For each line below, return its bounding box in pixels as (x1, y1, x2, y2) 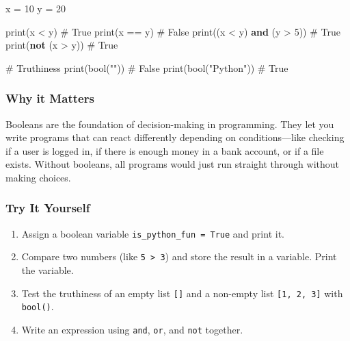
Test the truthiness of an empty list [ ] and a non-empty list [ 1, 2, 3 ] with (21, 286, 343, 300)
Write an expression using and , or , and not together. (21, 323, 243, 336)
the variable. (21, 263, 74, 277)
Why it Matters (5, 90, 94, 107)
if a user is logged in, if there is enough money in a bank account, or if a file (5, 143, 324, 157)
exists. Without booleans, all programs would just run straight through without (5, 157, 340, 171)
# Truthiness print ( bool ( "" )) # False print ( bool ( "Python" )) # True (5, 60, 288, 75)
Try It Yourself (5, 199, 90, 216)
